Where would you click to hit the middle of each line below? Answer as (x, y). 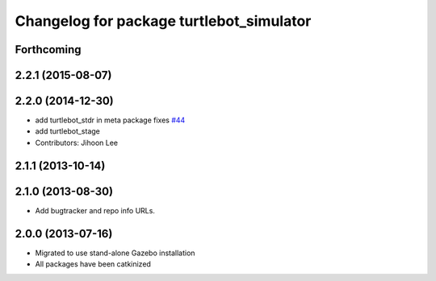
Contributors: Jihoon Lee (77, 143)
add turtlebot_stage (68, 131)
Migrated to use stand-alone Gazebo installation (115, 253)
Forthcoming (48, 50)
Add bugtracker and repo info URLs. (95, 210)
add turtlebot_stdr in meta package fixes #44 (110, 120)
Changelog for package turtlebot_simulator (163, 21)
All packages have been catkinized (93, 264)
